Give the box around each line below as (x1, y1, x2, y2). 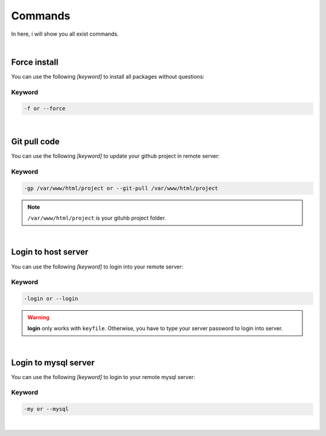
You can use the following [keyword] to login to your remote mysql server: (11, 373, 196, 380)
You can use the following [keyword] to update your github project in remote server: (11, 152, 220, 160)
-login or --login (24, 295, 78, 302)
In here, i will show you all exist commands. (11, 30, 119, 37)
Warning (27, 314, 50, 321)
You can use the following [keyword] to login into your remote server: (11, 263, 184, 270)
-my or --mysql (24, 406, 69, 412)
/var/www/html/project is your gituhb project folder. (27, 215, 166, 222)
